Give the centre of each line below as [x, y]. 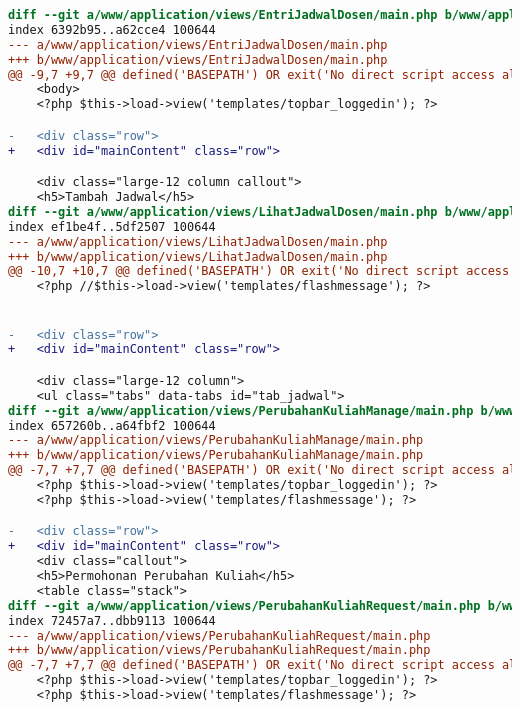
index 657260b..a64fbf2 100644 [112, 425]
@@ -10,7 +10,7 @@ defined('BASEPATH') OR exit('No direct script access [259, 271]
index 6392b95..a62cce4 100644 [112, 29]
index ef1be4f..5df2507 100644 [112, 226]
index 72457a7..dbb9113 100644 [112, 620]
